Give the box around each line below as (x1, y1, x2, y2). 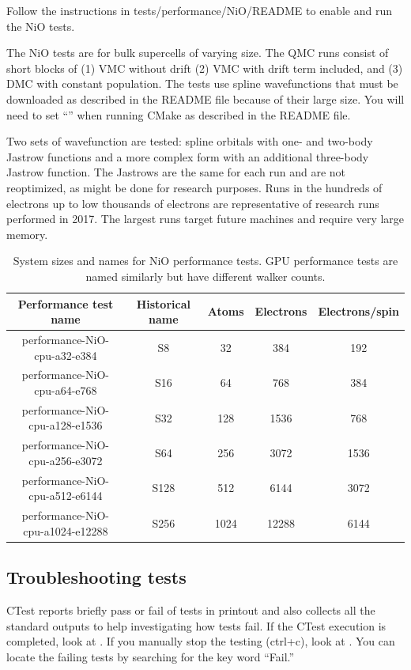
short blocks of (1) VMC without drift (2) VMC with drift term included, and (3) (6, 59, 403, 76)
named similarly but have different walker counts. (85, 267, 326, 284)
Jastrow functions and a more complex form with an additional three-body (6, 148, 369, 165)
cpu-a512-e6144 (28, 487, 103, 504)
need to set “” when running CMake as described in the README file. (6, 106, 351, 123)
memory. (6, 225, 48, 242)
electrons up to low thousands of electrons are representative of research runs (6, 195, 379, 211)
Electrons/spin (318, 303, 399, 320)
